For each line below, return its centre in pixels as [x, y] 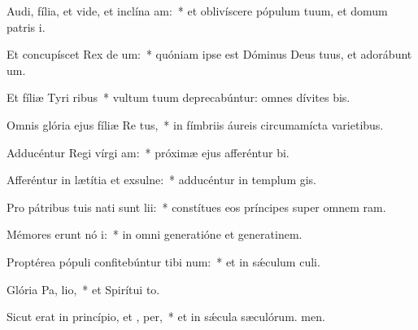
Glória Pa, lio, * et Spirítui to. [83, 289]
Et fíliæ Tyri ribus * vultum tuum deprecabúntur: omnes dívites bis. [179, 97]
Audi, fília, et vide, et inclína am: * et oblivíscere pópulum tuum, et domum [197, 11]
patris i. [26, 26]
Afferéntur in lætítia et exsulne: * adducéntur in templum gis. [162, 180]
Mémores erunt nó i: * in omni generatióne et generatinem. [155, 234]
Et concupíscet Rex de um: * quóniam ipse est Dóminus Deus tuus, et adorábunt [209, 54]
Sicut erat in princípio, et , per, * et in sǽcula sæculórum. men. [166, 317]
